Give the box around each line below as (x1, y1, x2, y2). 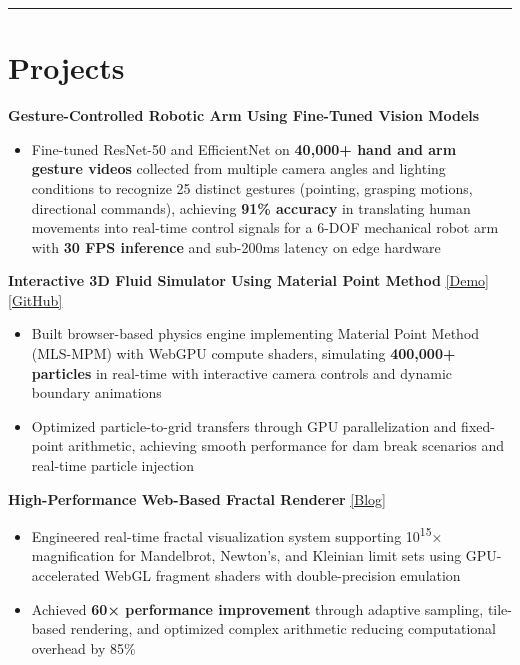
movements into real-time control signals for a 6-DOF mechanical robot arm (31, 217, 499, 238)
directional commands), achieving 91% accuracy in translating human (31, 197, 471, 218)
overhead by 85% (31, 637, 136, 658)
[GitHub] (8, 289, 63, 310)
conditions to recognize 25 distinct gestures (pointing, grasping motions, (31, 177, 473, 198)
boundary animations (31, 382, 162, 403)
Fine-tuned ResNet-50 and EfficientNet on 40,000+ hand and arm (31, 138, 457, 159)
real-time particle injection (31, 455, 195, 476)
